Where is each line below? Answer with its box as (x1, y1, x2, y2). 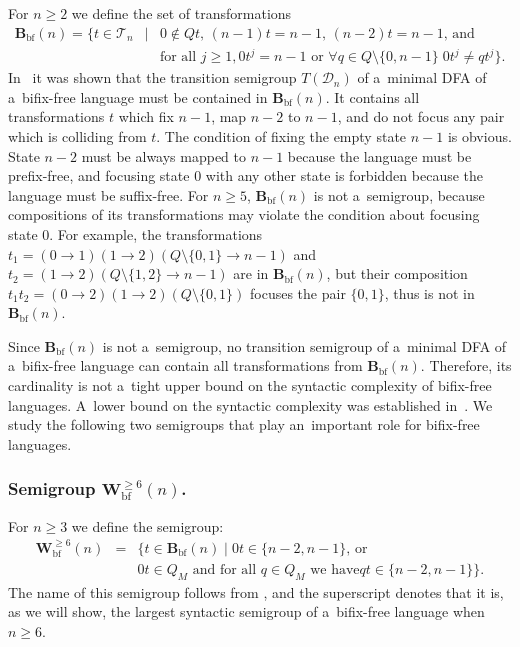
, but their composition (326, 263, 468, 284)
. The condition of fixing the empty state (156, 125, 407, 146)
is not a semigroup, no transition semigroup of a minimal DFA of (102, 335, 507, 356)
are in (233, 263, 269, 284)
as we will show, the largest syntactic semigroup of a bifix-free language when (8, 601, 485, 622)
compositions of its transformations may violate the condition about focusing (8, 204, 480, 225)
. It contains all (325, 86, 420, 107)
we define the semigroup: (71, 515, 224, 536)
